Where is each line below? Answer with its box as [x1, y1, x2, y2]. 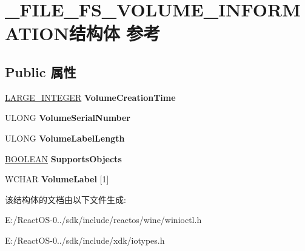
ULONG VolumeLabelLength [5, 131, 125, 144]
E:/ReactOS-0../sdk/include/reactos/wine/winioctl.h [5, 213, 202, 226]
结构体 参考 [69, 21, 161, 46]
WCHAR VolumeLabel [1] [5, 173, 109, 185]
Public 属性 [5, 62, 76, 81]
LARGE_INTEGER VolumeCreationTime [5, 91, 176, 103]
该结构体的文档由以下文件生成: [5, 193, 126, 205]
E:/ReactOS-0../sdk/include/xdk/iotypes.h [5, 233, 165, 246]
